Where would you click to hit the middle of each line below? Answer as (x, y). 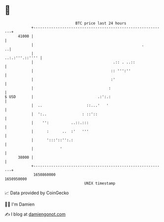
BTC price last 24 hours (101, 23)
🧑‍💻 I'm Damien (20, 204)
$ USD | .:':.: (58, 97)
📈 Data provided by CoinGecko (37, 193)
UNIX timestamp (100, 183)
